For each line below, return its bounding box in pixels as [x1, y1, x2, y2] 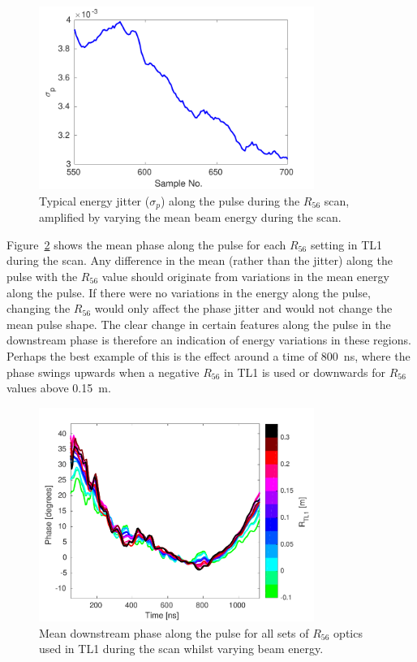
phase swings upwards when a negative [6, 363, 200, 380]
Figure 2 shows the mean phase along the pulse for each [6, 236, 286, 253]
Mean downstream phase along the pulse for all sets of [39, 624, 309, 641]
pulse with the [6, 267, 78, 284]
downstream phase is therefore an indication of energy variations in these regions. [6, 331, 411, 348]
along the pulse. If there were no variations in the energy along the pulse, [6, 283, 371, 301]
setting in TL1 [310, 236, 383, 253]
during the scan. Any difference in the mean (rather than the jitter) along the [6, 252, 393, 269]
